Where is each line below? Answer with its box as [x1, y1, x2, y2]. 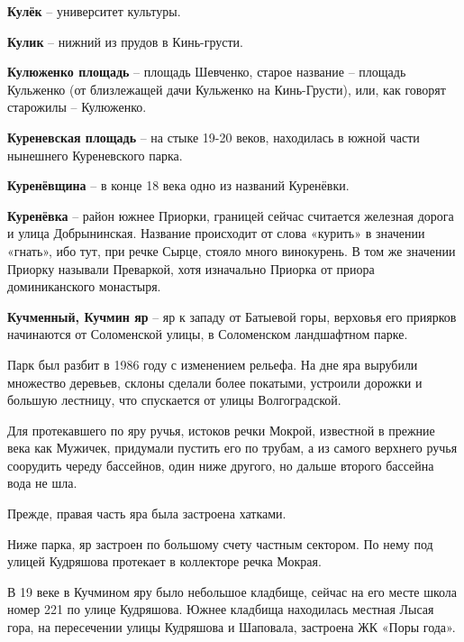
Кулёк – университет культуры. [7, 2, 181, 20]
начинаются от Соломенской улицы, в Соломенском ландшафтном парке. [7, 325, 408, 344]
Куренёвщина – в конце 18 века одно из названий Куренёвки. [7, 176, 350, 195]
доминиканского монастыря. [7, 277, 161, 296]
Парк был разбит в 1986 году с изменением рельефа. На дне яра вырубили [7, 354, 418, 373]
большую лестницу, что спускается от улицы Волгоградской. [7, 390, 341, 409]
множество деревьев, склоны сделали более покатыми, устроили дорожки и [7, 372, 423, 391]
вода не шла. [7, 473, 77, 492]
